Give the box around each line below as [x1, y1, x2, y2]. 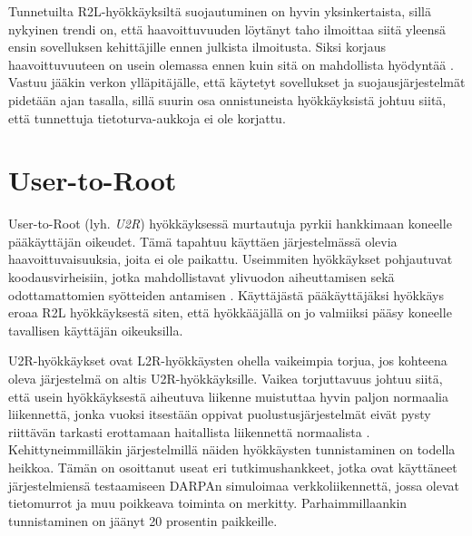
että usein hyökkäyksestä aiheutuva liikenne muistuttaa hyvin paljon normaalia [8, 386, 448, 405]
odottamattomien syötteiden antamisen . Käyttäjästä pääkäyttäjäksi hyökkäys [8, 285, 444, 304]
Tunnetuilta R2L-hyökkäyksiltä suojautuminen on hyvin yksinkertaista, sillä [8, 2, 432, 20]
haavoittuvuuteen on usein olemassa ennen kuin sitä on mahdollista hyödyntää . [8, 54, 454, 73]
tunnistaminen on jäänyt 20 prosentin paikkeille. [8, 511, 278, 530]
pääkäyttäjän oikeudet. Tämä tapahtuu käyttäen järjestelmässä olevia [8, 231, 398, 250]
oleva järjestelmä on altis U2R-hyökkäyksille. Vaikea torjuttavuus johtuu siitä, [8, 369, 443, 388]
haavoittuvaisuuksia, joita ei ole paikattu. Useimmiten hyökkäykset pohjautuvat [8, 249, 453, 268]
